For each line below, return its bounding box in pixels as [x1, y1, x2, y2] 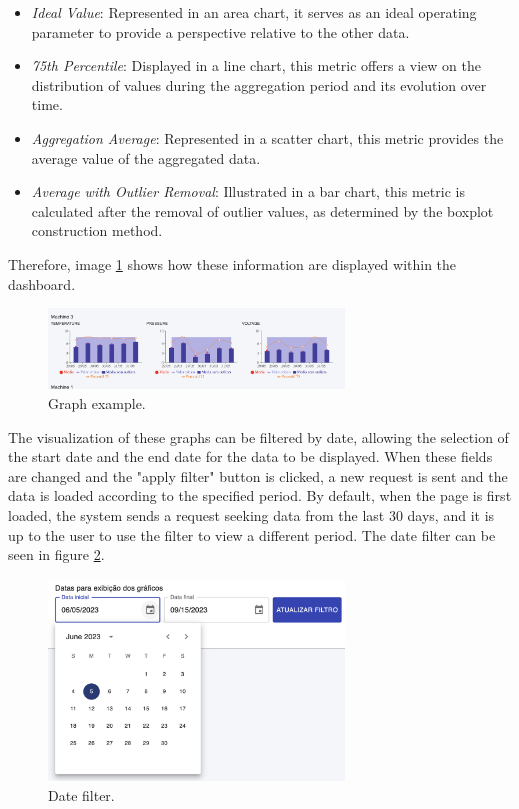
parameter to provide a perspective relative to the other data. [31, 21, 410, 42]
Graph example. [48, 392, 146, 413]
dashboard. [8, 273, 76, 294]
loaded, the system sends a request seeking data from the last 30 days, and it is [8, 504, 495, 525]
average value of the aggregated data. [31, 147, 261, 168]
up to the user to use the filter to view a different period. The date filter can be [8, 524, 496, 545]
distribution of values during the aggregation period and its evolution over [31, 74, 487, 95]
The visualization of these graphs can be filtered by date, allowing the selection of [8, 426, 509, 447]
